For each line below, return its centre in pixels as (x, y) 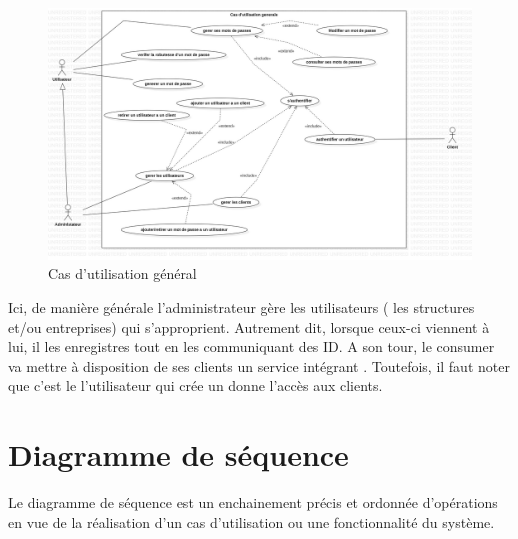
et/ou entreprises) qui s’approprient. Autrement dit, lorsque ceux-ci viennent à (249, 326)
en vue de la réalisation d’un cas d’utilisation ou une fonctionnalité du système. (251, 521)
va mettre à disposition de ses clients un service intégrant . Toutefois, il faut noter (259, 365)
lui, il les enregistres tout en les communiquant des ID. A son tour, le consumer (251, 346)
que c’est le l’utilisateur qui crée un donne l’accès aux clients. (195, 385)
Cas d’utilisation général (122, 273)
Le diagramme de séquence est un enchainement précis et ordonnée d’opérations (253, 502)
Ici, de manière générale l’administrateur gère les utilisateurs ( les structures (241, 306)
